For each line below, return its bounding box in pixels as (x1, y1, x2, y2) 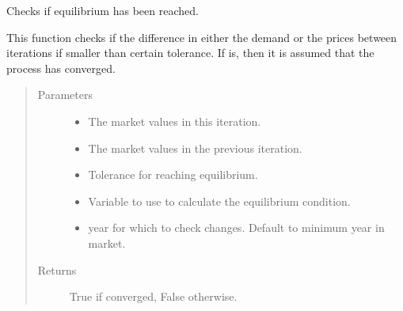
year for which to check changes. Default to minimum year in (88, 219, 385, 236)
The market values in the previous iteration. (88, 139, 302, 156)
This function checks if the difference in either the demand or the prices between (6, 28, 397, 45)
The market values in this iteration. (88, 112, 261, 129)
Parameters (37, 86, 93, 103)
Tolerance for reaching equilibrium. (88, 166, 258, 183)
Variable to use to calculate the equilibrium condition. (88, 192, 351, 209)
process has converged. (6, 59, 116, 76)
